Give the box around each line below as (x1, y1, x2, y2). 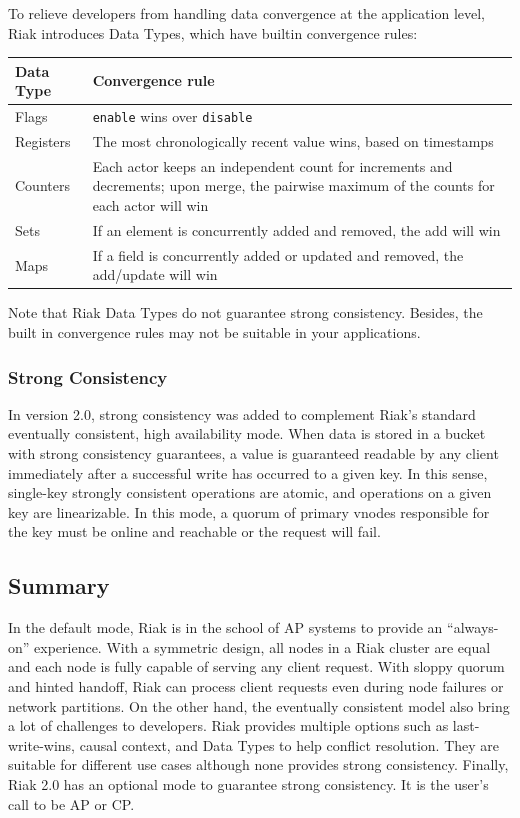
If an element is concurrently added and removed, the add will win (92, 219, 501, 240)
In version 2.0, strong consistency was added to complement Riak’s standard (8, 403, 476, 424)
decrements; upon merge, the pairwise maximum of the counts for (92, 175, 495, 196)
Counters (15, 175, 70, 196)
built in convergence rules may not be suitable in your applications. (8, 322, 421, 343)
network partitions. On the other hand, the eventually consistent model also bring (8, 695, 510, 716)
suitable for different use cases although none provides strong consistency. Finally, (8, 754, 509, 775)
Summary (8, 570, 110, 601)
